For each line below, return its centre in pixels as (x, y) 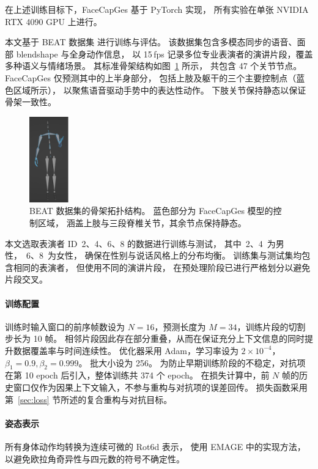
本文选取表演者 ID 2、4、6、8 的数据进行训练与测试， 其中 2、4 (134, 243)
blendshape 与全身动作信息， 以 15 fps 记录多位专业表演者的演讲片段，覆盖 (165, 54)
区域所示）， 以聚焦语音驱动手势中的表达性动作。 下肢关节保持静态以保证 (160, 90)
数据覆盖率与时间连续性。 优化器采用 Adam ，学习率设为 (126, 350)
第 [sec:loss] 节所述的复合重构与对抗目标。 (89, 399)
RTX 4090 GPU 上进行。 (54, 21)
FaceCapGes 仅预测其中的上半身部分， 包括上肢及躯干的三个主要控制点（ (151, 77)
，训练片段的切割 (271, 326)
